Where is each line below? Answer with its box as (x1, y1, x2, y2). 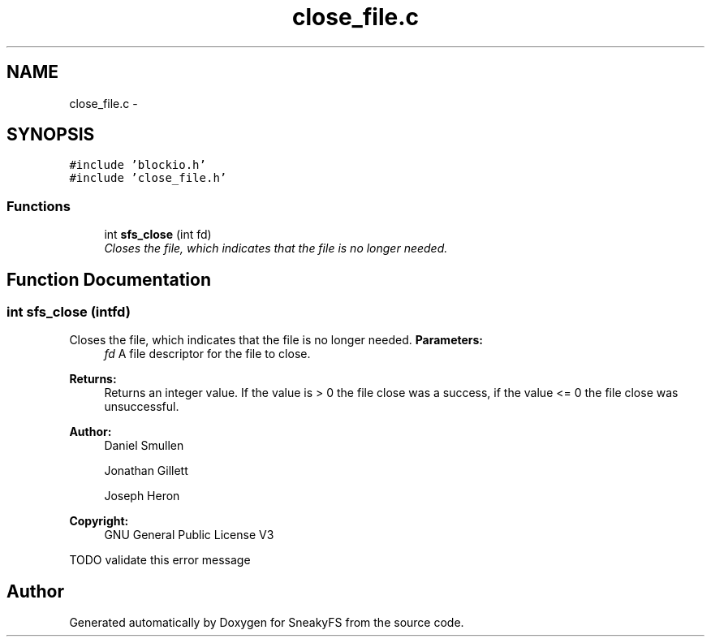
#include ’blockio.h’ (69, 158, 206, 172)
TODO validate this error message (69, 553, 251, 567)
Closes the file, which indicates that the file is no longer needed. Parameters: (69, 333, 484, 347)
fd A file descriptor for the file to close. (104, 347, 311, 361)
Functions (6, 197, 71, 214)
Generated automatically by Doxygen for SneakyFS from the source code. (69, 615, 464, 630)
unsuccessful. (104, 399, 179, 414)
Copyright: (69, 514, 129, 529)
